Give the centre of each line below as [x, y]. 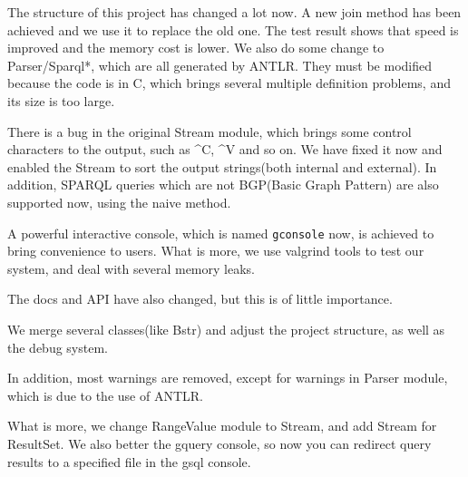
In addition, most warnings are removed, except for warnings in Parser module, [228, 378]
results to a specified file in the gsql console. [129, 461]
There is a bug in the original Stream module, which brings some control [210, 131]
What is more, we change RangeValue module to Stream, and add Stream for [222, 426]
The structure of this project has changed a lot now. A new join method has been [234, 12]
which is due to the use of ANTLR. [105, 395]
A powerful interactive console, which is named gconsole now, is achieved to [221, 233]
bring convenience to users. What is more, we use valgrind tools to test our [216, 251]
